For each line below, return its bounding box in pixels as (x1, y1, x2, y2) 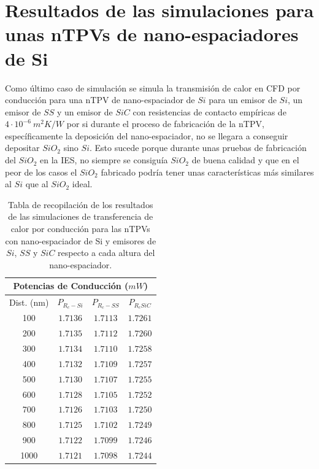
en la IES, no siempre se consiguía (40, 153, 168, 166)
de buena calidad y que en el (191, 153, 299, 166)
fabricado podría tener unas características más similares (101, 165, 314, 178)
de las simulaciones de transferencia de (8, 210, 153, 223)
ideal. (72, 177, 93, 190)
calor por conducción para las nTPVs (10, 222, 150, 235)
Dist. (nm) (9, 295, 49, 308)
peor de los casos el (5, 165, 77, 178)
